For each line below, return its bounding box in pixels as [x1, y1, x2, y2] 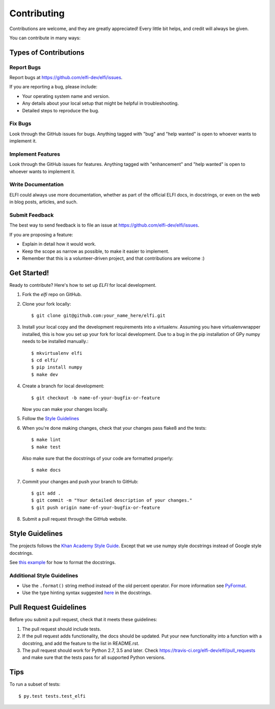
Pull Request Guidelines [9, 603, 87, 612]
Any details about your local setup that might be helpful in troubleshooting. [22, 100, 179, 107]
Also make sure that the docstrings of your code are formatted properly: [22, 455, 174, 461]
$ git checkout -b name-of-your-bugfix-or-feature [31, 395, 160, 401]
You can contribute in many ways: [9, 35, 81, 41]
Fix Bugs [9, 120, 32, 127]
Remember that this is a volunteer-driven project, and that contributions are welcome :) [22, 255, 205, 261]
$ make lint [31, 437, 61, 443]
